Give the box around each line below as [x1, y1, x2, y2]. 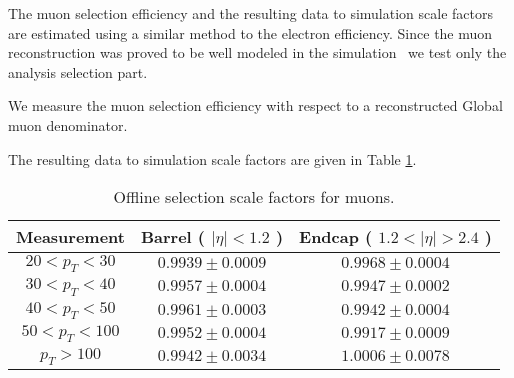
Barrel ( [140, 225, 206, 249]
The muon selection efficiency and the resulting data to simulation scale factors [8, 3, 493, 23]
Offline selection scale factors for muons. [113, 185, 395, 209]
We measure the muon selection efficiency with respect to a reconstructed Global [8, 95, 503, 116]
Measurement [16, 225, 125, 249]
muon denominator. [8, 114, 128, 135]
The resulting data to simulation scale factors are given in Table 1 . [8, 148, 417, 169]
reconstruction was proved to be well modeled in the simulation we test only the [8, 42, 507, 63]
